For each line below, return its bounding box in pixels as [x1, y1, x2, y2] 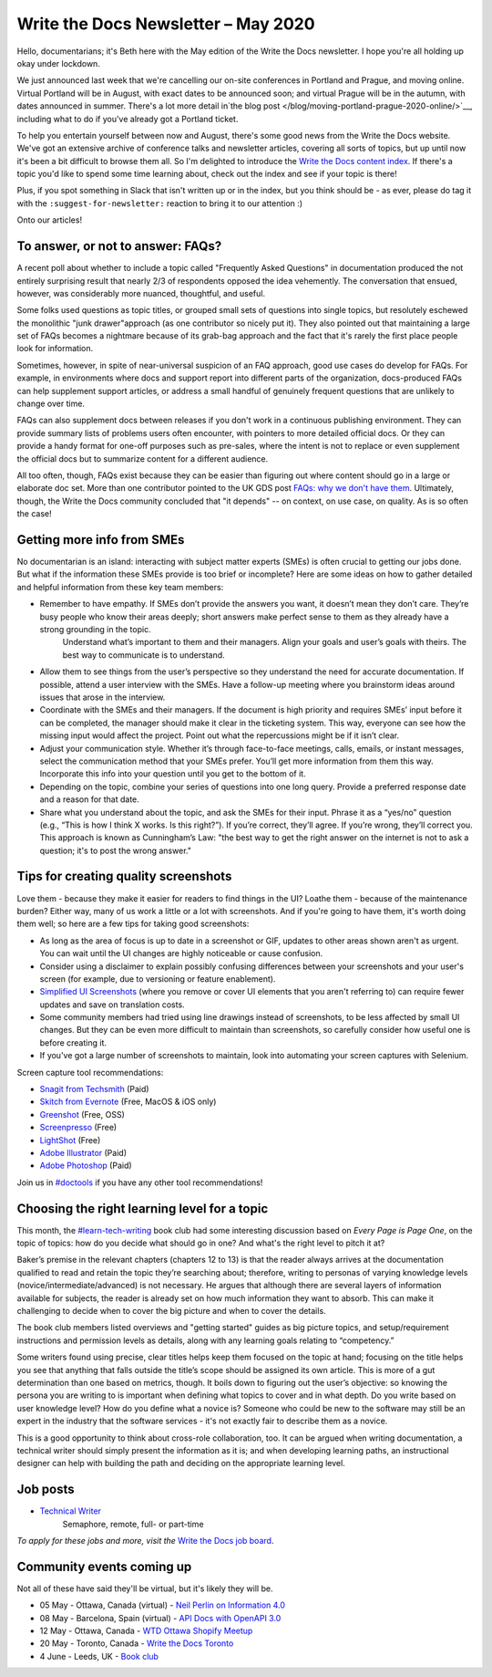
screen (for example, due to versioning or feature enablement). [39, 973, 276, 984]
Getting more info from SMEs [16, 532, 185, 547]
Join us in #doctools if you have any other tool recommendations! [16, 1177, 263, 1188]
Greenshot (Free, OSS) [39, 1109, 125, 1120]
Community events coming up [16, 1558, 192, 1574]
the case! [16, 508, 52, 519]
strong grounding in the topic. [39, 624, 151, 635]
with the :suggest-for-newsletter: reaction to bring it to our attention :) [16, 197, 303, 209]
